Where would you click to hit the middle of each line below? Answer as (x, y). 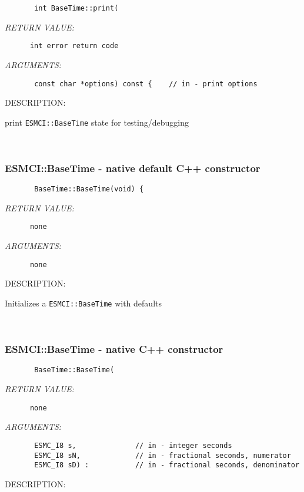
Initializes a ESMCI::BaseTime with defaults (83, 303)
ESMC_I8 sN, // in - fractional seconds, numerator (163, 455)
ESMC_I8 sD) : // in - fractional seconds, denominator (167, 465)
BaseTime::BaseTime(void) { (89, 189)
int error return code (74, 46)
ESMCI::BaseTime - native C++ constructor (114, 349)
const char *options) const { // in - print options (146, 84)
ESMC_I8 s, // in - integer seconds (133, 445)
